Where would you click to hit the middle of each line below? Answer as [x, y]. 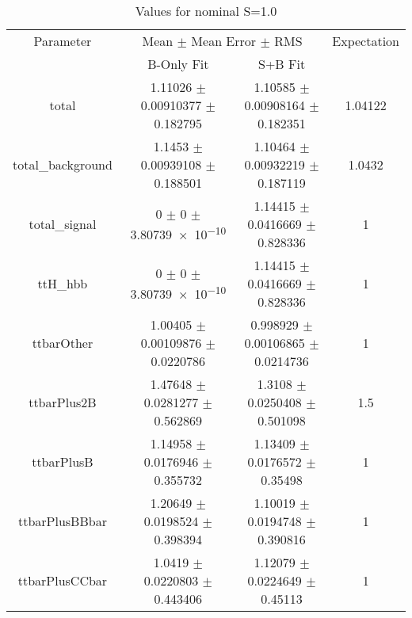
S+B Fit [282, 64]
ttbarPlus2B [63, 402]
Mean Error [224, 41]
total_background [63, 164]
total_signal [63, 224]
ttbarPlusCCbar [63, 580]
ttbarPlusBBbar [62, 521]
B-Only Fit [178, 64]
